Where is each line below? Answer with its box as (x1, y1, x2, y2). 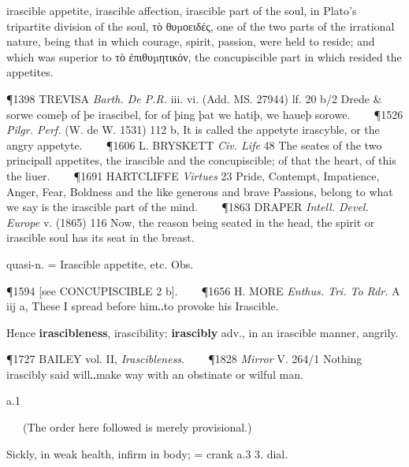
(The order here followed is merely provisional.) (22, 419, 252, 435)
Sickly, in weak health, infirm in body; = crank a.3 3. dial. (6, 445, 288, 461)
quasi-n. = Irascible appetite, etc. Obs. (6, 255, 194, 272)
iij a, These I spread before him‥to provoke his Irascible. (6, 298, 279, 314)
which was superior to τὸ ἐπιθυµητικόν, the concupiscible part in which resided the (6, 48, 402, 65)
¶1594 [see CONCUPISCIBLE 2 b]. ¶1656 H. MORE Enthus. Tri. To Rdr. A (6, 282, 400, 298)
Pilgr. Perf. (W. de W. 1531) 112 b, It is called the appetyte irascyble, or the (6, 121, 380, 138)
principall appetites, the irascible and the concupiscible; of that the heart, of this (6, 152, 396, 169)
